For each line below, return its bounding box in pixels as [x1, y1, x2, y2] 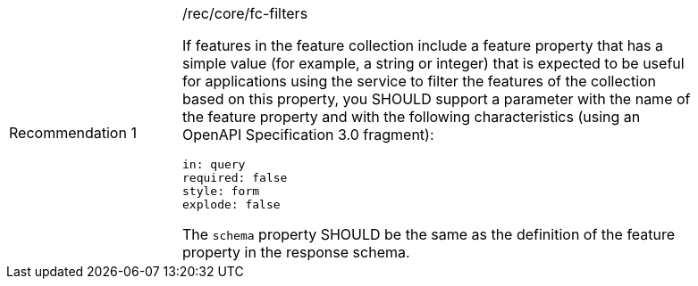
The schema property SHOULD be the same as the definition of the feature [182, 225, 676, 243]
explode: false [182, 198, 281, 211]
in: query [182, 158, 246, 171]
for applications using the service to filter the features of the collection [182, 72, 657, 90]
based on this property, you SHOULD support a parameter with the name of [182, 90, 691, 108]
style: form [182, 184, 260, 198]
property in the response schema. [182, 243, 410, 261]
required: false [182, 171, 288, 184]
